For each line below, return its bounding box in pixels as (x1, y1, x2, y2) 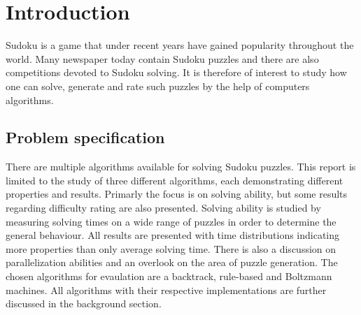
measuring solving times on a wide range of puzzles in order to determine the (6, 214, 337, 228)
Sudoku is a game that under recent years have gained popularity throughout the (6, 38, 354, 52)
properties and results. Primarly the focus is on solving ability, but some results (6, 186, 348, 201)
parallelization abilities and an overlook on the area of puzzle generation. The (6, 255, 338, 270)
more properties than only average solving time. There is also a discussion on (6, 241, 337, 256)
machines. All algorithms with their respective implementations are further (6, 282, 327, 297)
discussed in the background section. (6, 296, 162, 311)
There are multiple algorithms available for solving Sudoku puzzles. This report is (6, 159, 356, 174)
